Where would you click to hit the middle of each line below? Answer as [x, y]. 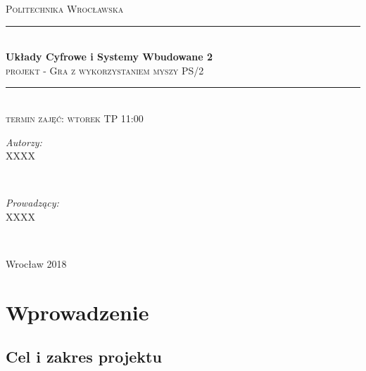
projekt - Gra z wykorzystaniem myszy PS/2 [105, 70]
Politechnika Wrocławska [65, 8]
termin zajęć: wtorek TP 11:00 [75, 118]
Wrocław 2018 [36, 264]
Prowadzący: [32, 203]
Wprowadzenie [77, 312]
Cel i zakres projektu [84, 357]
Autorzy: [24, 142]
